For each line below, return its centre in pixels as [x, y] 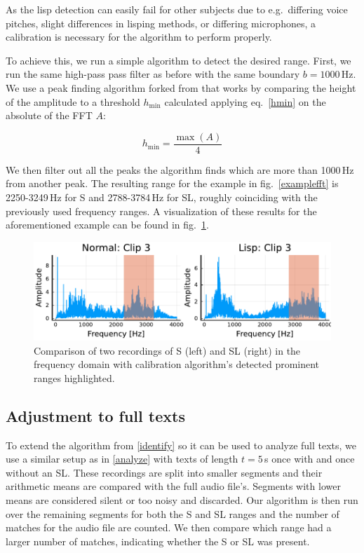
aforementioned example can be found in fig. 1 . [107, 225]
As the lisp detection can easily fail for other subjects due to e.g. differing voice [177, 9]
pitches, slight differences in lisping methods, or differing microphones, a [161, 23]
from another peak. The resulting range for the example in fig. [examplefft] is [172, 183]
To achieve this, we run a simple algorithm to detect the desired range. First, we [178, 60]
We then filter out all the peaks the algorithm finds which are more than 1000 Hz [180, 169]
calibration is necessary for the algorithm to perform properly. [139, 37]
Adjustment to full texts [95, 415]
